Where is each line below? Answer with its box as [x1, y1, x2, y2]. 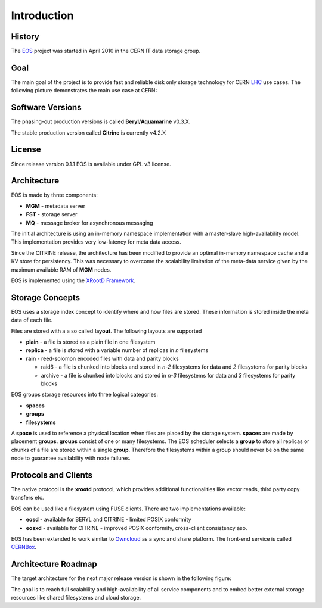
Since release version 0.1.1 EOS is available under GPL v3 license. [11, 160, 171, 167]
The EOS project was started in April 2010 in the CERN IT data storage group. [11, 48, 201, 55]
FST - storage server [26, 211, 78, 218]
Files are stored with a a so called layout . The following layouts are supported [11, 328, 202, 335]
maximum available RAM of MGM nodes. [11, 266, 112, 273]
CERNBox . [11, 544, 37, 551]
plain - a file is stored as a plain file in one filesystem [26, 338, 156, 345]
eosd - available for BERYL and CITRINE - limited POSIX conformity [26, 516, 191, 523]
